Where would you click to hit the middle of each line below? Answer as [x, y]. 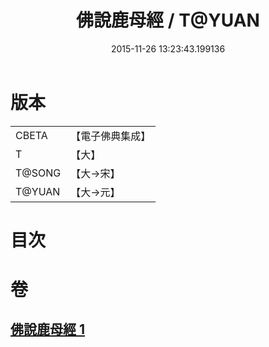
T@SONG [38, 173]
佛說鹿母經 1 [48, 329]
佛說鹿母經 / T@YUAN [168, 20]
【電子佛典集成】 [111, 136]
